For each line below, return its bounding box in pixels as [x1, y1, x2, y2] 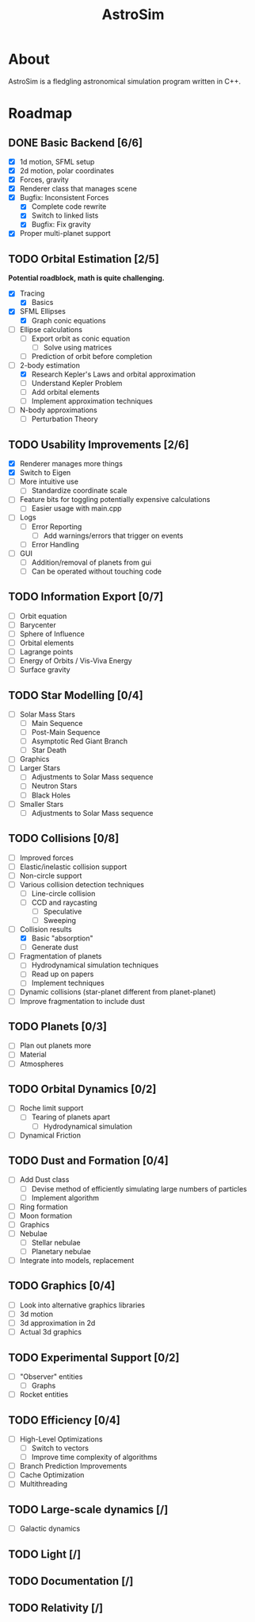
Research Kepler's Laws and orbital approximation [31, 369, 196, 379]
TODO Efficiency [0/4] [8, 1413, 120, 1427]
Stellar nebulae [31, 1238, 81, 1247]
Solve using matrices [43, 342, 112, 352]
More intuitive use [19, 477, 79, 486]
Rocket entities [19, 1390, 69, 1400]
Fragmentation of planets [19, 952, 102, 961]
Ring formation [19, 1202, 69, 1211]
